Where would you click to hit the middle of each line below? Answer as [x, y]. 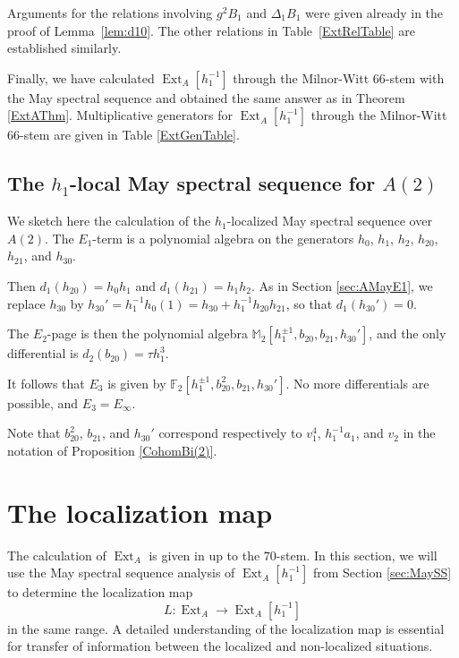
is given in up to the [204, 555]
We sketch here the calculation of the [109, 221]
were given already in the [374, 13]
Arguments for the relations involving [110, 13]
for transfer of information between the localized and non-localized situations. [220, 646]
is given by [137, 383]
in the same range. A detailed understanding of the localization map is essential [226, 628]
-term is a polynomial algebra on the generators [223, 238]
